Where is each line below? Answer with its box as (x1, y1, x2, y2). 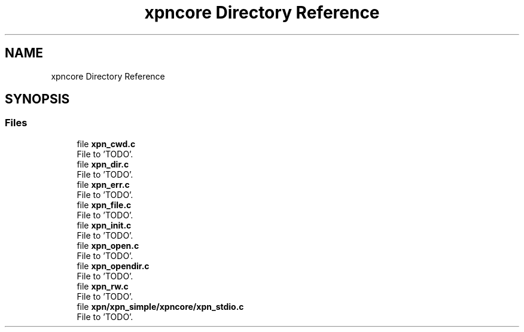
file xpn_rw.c (77, 281, 129, 291)
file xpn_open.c (77, 240, 139, 251)
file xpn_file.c (77, 199, 132, 210)
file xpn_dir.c (77, 159, 129, 169)
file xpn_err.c (77, 179, 130, 190)
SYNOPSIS (5, 92, 70, 107)
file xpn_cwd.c (77, 138, 136, 149)
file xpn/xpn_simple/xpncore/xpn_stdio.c (77, 301, 244, 312)
